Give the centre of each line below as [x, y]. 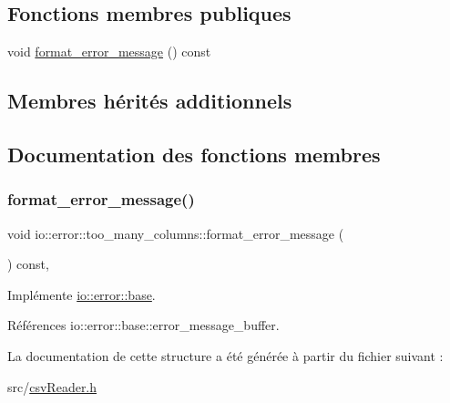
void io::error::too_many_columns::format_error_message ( [176, 233]
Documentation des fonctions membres [194, 154]
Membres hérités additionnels [150, 101]
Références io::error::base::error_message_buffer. [143, 325]
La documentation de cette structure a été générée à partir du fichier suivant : [225, 355]
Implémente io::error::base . [82, 294]
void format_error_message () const [109, 52]
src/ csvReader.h [52, 386]
